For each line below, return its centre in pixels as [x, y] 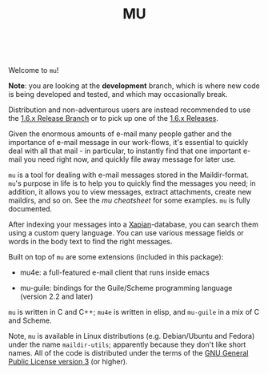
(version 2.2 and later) [56, 296]
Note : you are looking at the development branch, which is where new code [134, 86]
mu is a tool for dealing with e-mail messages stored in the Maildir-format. [129, 175]
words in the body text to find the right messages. [90, 242]
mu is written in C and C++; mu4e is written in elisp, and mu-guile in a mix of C [134, 312]
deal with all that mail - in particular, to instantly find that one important [125, 151]
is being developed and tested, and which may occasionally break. [118, 95]
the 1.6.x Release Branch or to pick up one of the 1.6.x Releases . [113, 119]
